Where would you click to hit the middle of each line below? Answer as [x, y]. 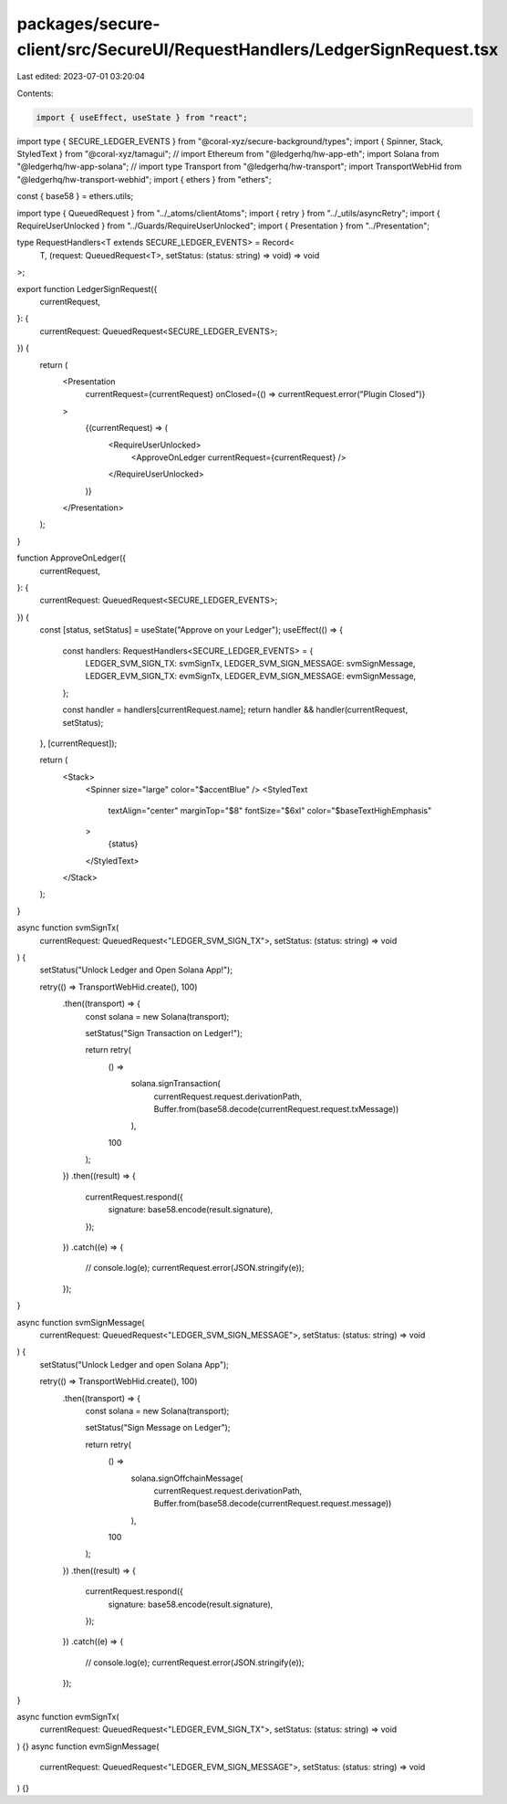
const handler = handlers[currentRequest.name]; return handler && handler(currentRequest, [235, 710]
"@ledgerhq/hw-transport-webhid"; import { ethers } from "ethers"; [144, 179]
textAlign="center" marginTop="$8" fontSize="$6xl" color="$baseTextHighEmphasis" [270, 810]
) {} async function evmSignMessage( [88, 1746]
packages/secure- [88, 24]
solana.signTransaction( [176, 1084]
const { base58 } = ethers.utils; [75, 196]
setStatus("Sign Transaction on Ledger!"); [164, 1033]
